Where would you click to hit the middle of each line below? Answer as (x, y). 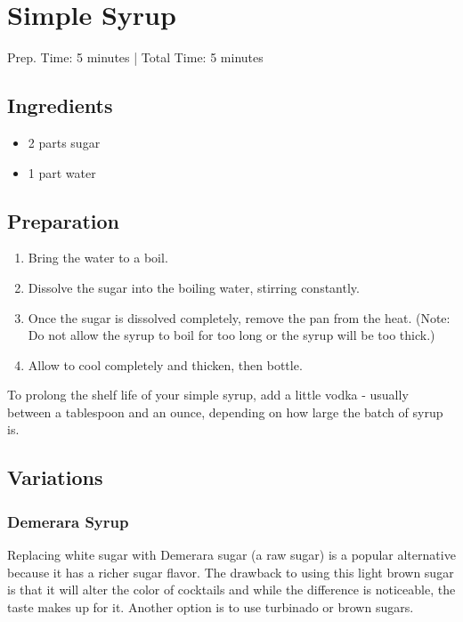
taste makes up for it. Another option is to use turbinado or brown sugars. (211, 606)
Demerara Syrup (68, 521)
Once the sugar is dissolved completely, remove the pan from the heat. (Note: (239, 317)
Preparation (63, 220)
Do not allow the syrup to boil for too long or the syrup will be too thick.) (231, 335)
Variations (55, 477)
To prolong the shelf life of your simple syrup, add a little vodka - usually (208, 395)
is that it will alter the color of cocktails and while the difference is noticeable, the (231, 590)
